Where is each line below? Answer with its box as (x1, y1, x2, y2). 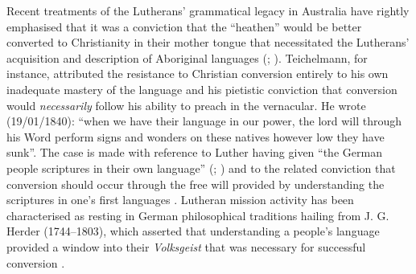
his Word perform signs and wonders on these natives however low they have (6, 128, 385, 145)
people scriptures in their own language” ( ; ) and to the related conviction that (6, 159, 396, 176)
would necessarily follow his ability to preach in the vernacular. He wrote (6, 96, 366, 113)
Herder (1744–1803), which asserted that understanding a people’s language (6, 223, 380, 239)
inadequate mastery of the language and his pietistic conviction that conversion (6, 80, 397, 97)
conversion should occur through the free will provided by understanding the (6, 175, 385, 192)
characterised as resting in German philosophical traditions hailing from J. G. (6, 207, 389, 223)
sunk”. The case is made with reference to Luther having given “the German (6, 144, 382, 161)
